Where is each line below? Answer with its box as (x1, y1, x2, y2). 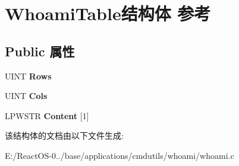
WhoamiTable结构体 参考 (5, 1, 211, 25)
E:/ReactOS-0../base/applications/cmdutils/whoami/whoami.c (5, 149, 234, 161)
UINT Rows (5, 69, 52, 82)
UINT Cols (5, 90, 48, 102)
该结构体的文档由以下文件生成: (5, 129, 124, 142)
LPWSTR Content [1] (5, 109, 89, 122)
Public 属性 (5, 41, 75, 60)
